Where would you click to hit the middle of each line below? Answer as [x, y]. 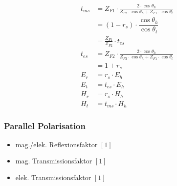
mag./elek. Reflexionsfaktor [56, 144]
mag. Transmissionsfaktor [54, 161]
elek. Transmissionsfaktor [53, 177]
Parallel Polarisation [45, 126]
